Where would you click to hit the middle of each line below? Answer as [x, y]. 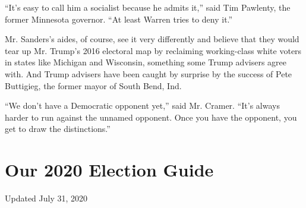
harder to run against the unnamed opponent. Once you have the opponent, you [151, 117]
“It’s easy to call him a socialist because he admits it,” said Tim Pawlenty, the [148, 7]
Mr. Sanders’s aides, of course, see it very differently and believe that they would [152, 39]
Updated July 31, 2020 [46, 198]
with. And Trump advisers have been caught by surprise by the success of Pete [149, 73]
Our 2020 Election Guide [109, 170]
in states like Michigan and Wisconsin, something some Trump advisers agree [146, 62]
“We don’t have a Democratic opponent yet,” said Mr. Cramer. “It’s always [142, 105]
